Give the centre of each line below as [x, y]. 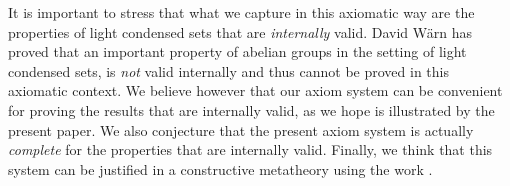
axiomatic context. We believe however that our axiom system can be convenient [255, 90]
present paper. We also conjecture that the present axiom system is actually [241, 129]
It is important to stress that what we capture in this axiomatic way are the [241, 12]
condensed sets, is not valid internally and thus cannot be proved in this [229, 70]
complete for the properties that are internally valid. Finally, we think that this [250, 149]
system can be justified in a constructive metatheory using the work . [220, 168]
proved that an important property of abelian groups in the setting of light [237, 51]
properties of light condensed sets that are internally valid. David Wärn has [240, 31]
